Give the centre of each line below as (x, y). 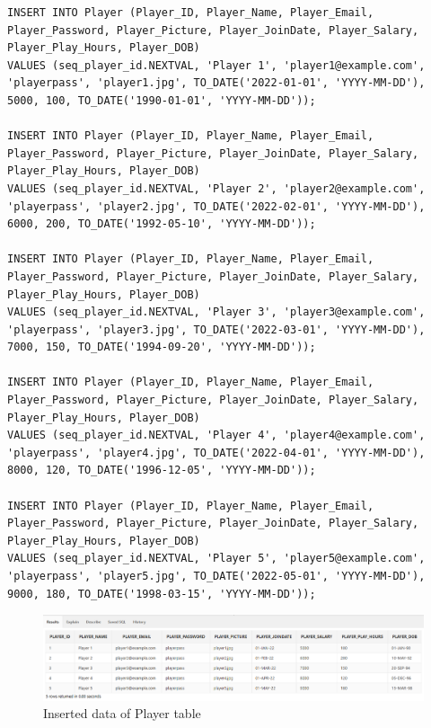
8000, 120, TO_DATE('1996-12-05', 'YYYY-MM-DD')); (162, 471)
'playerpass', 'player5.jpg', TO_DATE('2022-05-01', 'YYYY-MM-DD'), (216, 576)
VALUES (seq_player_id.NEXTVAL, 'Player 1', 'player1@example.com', (216, 65)
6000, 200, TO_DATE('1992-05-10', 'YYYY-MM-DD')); (162, 224)
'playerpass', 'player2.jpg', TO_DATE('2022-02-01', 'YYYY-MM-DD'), (216, 206)
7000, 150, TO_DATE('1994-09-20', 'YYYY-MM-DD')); (162, 347)
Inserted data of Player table (122, 713)
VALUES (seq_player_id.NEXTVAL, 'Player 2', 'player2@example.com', (216, 188)
